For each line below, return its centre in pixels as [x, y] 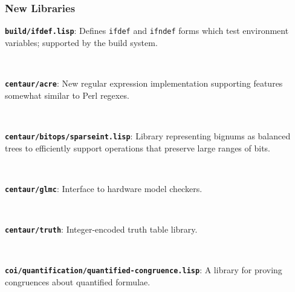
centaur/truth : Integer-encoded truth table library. [101, 229]
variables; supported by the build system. [81, 42]
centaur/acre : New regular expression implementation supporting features [144, 83]
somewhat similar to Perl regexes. [67, 95]
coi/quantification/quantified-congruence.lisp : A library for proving [144, 270]
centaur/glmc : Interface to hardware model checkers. [104, 188]
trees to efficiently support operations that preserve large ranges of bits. [138, 148]
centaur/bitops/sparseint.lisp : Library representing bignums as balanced [148, 135]
